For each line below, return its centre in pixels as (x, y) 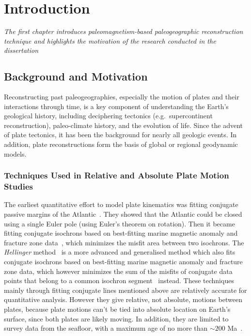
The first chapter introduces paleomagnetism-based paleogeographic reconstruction (124, 31)
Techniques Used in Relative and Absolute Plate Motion (117, 175)
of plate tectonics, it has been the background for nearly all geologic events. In (120, 135)
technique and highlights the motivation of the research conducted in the (110, 40)
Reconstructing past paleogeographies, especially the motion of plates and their (122, 97)
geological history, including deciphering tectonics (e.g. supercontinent (108, 116)
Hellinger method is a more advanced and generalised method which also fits (120, 252)
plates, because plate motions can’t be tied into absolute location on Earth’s (117, 309)
